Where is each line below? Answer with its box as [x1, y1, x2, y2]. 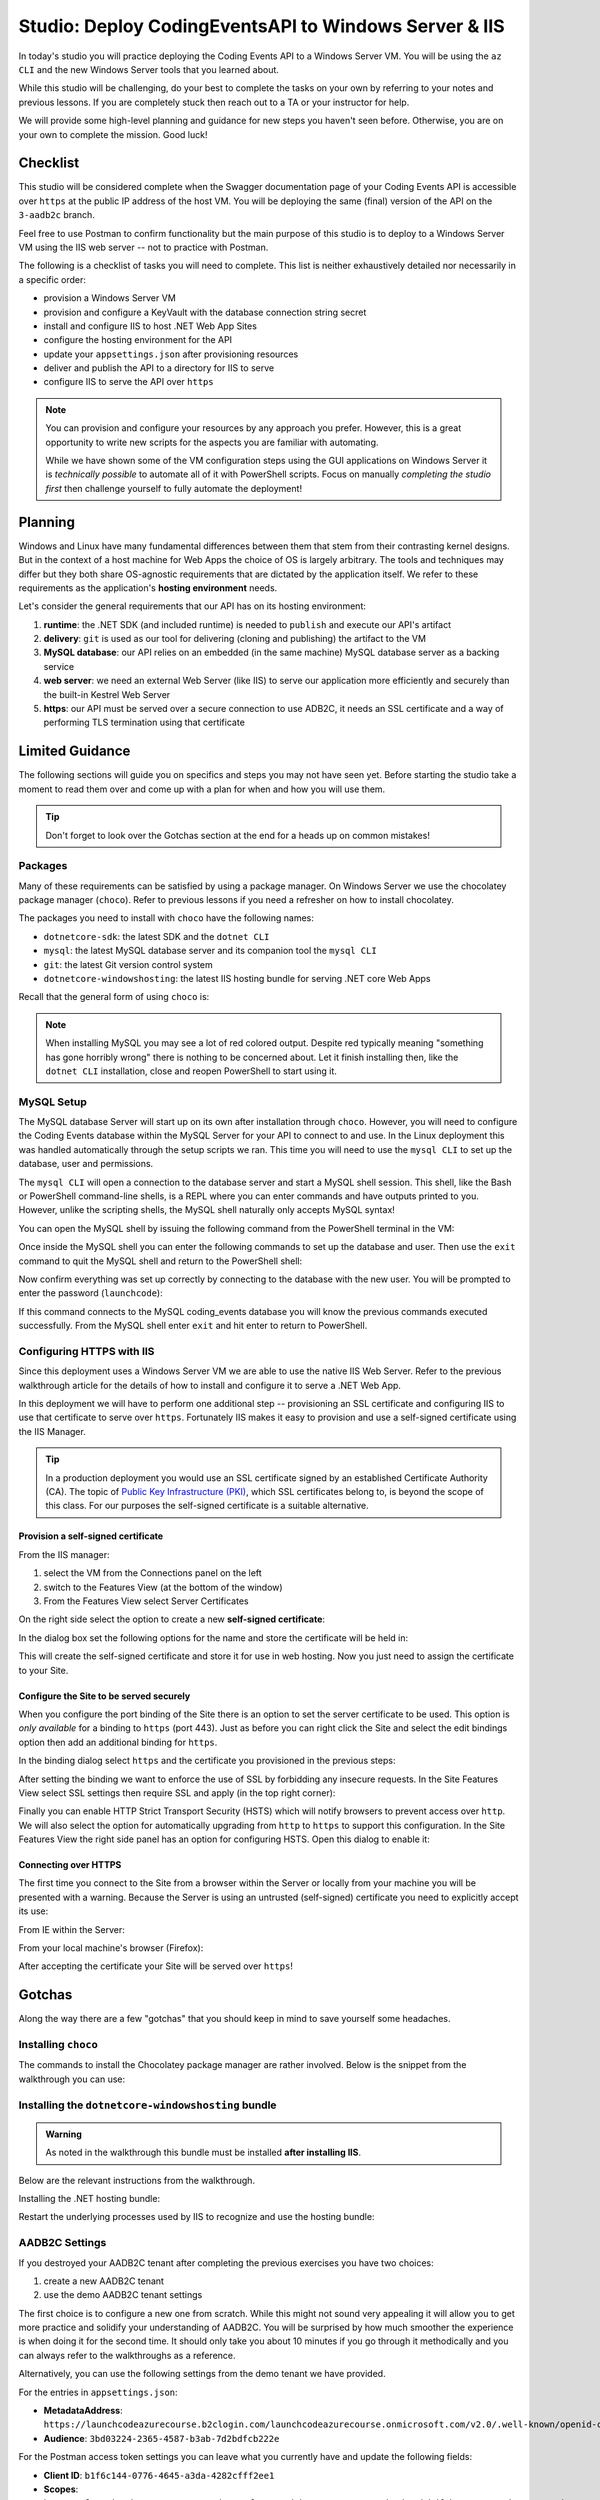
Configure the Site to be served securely [18, 1690, 191, 1702]
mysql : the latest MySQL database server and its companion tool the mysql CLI [43, 945, 377, 957]
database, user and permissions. [18, 1158, 154, 1170]
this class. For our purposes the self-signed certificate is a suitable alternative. [45, 1500, 369, 1512]
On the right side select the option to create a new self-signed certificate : [18, 1613, 325, 1625]
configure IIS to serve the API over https [43, 376, 214, 388]
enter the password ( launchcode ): [18, 1287, 164, 1299]
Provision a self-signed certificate [18, 1530, 164, 1542]
